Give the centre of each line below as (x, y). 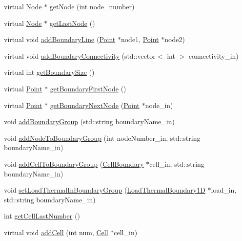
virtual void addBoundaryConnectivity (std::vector (80, 55)
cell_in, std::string (177, 164)
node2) (175, 39)
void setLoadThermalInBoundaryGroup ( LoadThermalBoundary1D (105, 190)
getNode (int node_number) (92, 6)
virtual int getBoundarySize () (49, 72)
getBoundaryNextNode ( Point (95, 105)
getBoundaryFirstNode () (88, 88)
